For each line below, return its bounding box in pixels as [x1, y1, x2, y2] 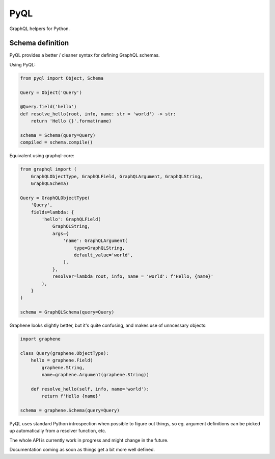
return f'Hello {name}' [41, 393, 101, 399]
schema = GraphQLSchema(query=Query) [20, 309, 115, 315]
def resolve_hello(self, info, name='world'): [31, 386, 150, 392]
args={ [52, 230, 69, 236]
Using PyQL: [9, 61, 36, 67]
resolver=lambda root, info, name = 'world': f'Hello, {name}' [52, 274, 214, 279]
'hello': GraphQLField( [41, 216, 101, 222]
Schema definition [9, 39, 69, 47]
